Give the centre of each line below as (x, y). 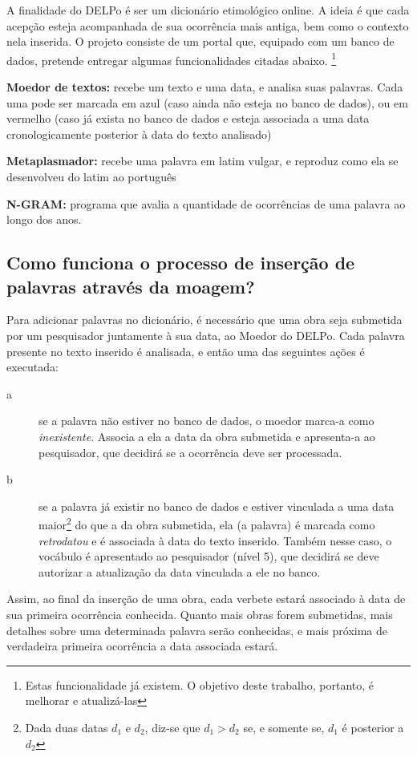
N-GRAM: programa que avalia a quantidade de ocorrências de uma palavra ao (206, 203)
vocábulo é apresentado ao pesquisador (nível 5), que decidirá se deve (209, 556)
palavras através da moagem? (131, 286)
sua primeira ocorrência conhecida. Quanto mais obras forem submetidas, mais (200, 614)
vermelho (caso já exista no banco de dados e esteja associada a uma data (188, 118)
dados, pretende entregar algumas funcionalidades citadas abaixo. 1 (172, 59)
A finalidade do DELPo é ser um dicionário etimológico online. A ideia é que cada (208, 10)
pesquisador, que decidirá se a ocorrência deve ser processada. (190, 452)
